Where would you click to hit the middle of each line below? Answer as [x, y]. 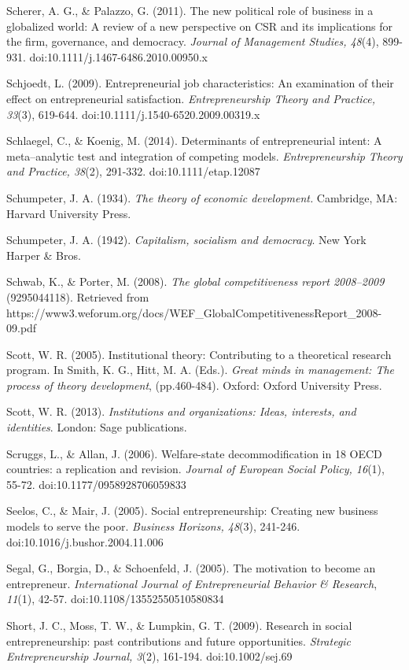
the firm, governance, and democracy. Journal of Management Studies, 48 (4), [193, 41]
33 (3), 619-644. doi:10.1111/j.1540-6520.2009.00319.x [133, 114]
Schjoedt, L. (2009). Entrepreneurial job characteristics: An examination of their [200, 83]
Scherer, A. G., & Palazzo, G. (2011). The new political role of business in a [190, 10]
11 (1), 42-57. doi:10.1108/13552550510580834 [115, 599]
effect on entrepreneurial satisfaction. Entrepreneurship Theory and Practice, [191, 98]
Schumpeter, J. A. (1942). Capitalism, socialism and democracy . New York [186, 240]
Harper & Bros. [44, 255]
